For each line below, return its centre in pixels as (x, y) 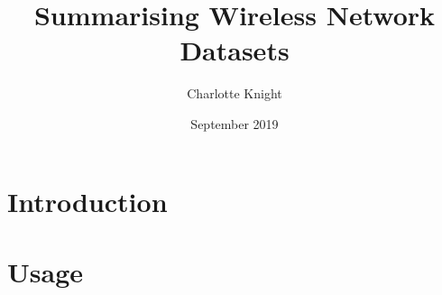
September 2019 (235, 123)
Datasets (235, 50)
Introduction (87, 201)
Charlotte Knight (235, 93)
